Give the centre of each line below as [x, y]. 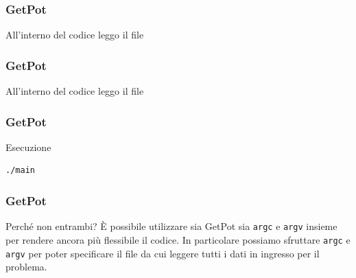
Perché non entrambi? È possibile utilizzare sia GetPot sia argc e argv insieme [171, 226]
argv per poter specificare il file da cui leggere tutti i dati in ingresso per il [163, 253]
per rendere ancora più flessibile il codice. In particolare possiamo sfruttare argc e [178, 239]
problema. [26, 267]
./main [20, 171]
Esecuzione [28, 147]
